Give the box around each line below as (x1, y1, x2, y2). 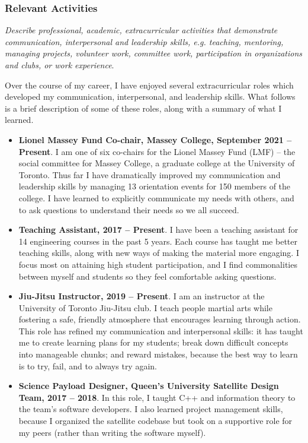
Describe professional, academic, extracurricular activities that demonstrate (5, 24, 278, 36)
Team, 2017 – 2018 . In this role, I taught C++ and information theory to (18, 391, 296, 403)
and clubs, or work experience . (5, 59, 114, 71)
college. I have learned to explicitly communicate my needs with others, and (18, 191, 294, 204)
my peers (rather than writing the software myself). (18, 426, 206, 438)
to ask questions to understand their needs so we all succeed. (18, 203, 239, 216)
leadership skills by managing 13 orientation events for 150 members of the (18, 180, 291, 192)
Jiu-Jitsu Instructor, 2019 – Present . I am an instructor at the (18, 290, 265, 302)
